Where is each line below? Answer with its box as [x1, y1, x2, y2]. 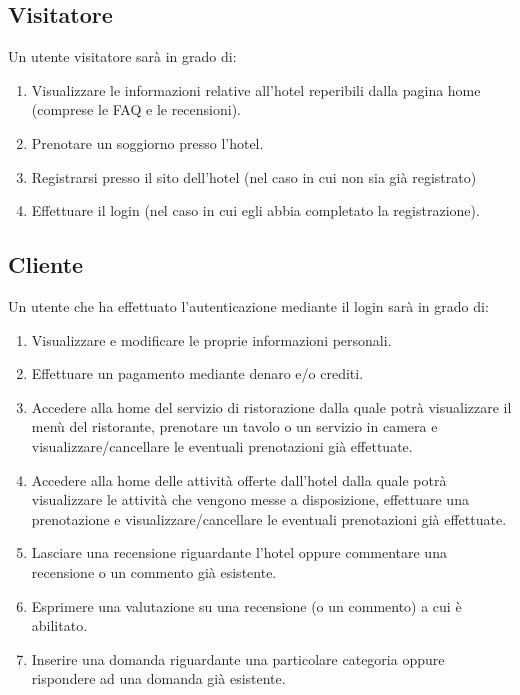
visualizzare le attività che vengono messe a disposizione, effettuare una [31, 489, 469, 510]
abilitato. [31, 615, 88, 636]
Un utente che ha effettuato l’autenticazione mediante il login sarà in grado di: [8, 295, 489, 316]
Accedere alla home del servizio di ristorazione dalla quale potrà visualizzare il [31, 396, 512, 417]
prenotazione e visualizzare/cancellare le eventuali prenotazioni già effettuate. [31, 508, 507, 529]
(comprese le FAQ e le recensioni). [31, 99, 242, 120]
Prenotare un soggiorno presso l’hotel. [31, 132, 264, 153]
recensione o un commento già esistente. [31, 561, 277, 582]
